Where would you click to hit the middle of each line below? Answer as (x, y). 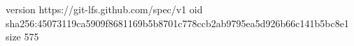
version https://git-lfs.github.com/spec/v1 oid (104, 9)
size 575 (22, 37)
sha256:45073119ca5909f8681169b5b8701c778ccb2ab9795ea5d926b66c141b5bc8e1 (177, 23)
